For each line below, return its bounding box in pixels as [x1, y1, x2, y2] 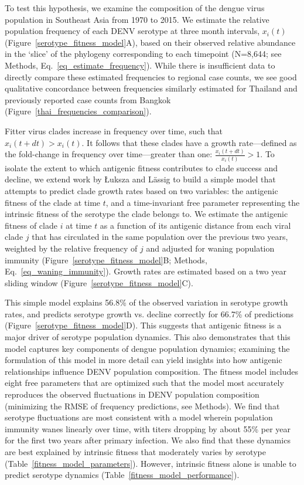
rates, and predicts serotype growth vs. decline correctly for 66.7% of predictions [5, 307, 294, 320]
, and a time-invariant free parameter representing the [105, 196, 300, 208]
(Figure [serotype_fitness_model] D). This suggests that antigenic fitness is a [5, 319, 282, 331]
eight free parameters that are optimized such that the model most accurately [5, 377, 284, 389]
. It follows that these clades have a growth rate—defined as [81, 136, 297, 148]
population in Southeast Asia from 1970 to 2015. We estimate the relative [5, 13, 269, 25]
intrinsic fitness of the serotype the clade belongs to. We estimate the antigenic [5, 208, 288, 220]
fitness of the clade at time [5, 196, 101, 208]
